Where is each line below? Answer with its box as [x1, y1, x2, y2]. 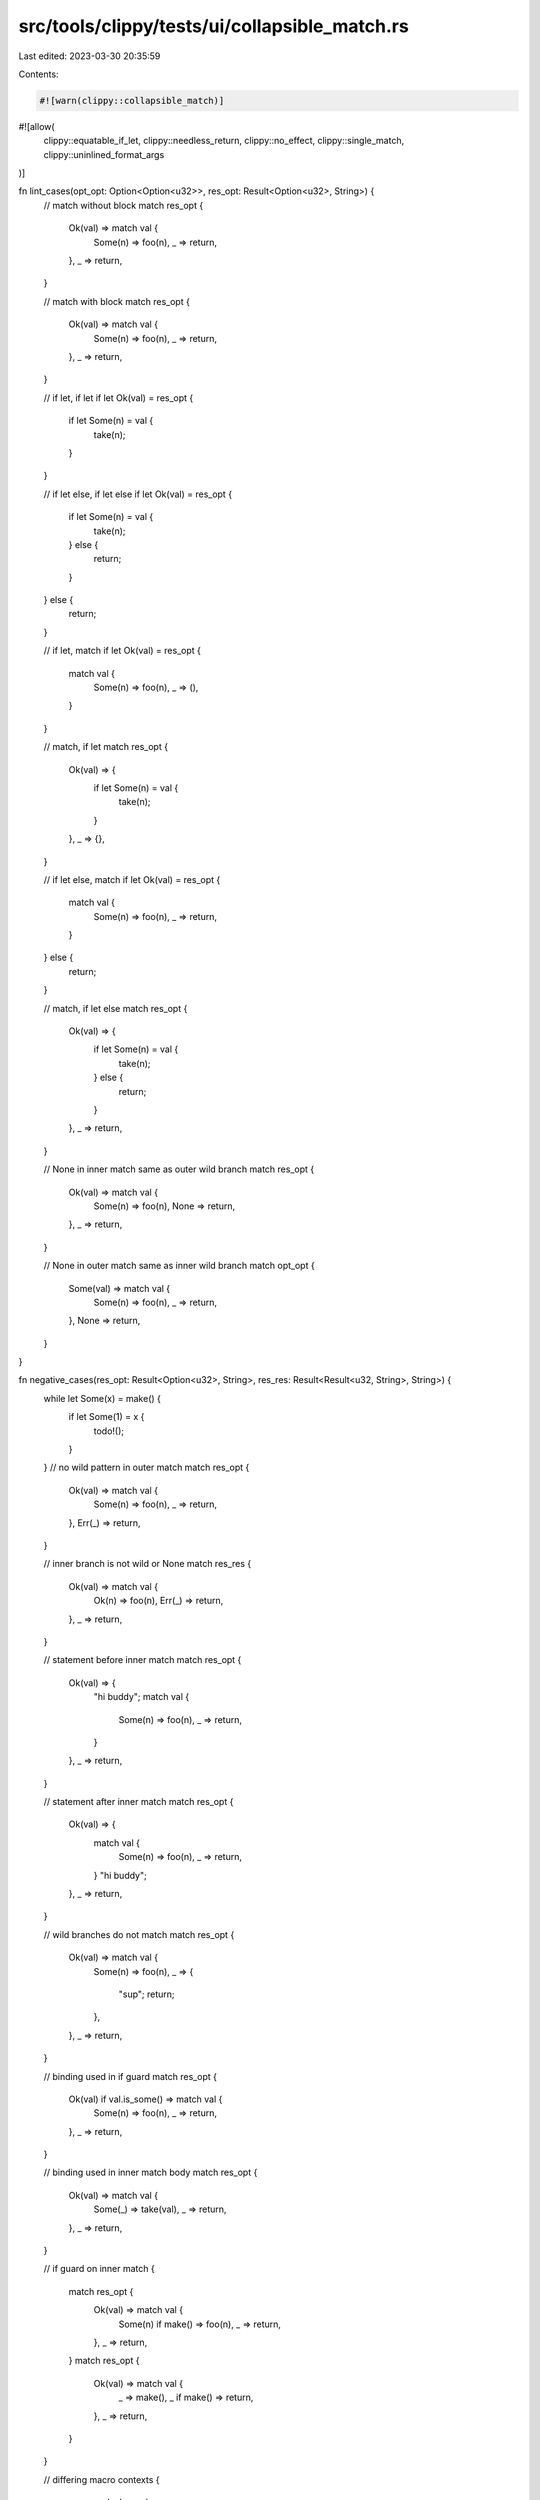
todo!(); [93, 1425, 125, 1437]
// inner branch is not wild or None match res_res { [43, 1558, 252, 1570]
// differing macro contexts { [43, 2473, 160, 2485]
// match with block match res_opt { [43, 295, 190, 307]
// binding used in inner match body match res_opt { [43, 2166, 258, 2179]
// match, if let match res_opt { [43, 741, 169, 753]
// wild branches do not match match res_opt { [43, 1928, 235, 1940]
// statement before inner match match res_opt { [43, 1654, 242, 1666]
